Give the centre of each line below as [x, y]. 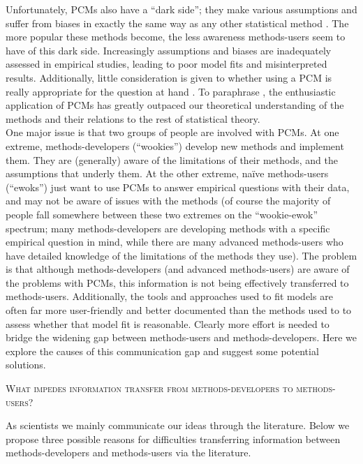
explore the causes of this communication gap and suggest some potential [162, 351]
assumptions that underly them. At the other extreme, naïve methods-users [167, 173]
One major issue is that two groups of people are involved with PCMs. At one [172, 132]
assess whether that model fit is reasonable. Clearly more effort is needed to [168, 323]
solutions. [26, 365]
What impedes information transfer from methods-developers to [149, 388]
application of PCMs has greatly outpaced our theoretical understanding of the [175, 105]
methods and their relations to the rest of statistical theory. [133, 118]
